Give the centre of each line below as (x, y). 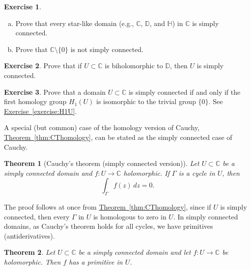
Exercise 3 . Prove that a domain (55, 92)
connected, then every (37, 216)
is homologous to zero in (130, 216)
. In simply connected (206, 216)
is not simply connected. (107, 49)
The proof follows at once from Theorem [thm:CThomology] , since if (108, 207)
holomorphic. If (147, 173)
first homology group (35, 101)
